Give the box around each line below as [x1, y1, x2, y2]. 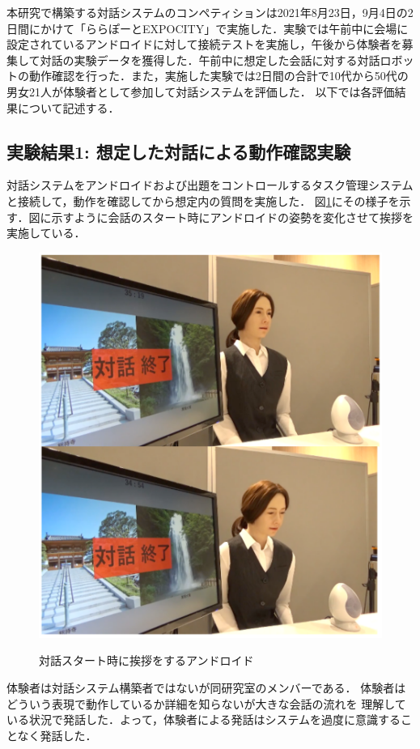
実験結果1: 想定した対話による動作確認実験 [6, 138, 351, 164]
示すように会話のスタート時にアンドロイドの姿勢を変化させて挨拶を [51, 208, 414, 225]
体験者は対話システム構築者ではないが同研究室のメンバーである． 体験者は [6, 679, 406, 696]
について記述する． [17, 99, 120, 116]
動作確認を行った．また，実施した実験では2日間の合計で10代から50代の [28, 67, 409, 84]
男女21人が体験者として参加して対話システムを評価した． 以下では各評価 [6, 83, 395, 100]
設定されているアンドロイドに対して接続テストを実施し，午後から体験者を [6, 36, 402, 53]
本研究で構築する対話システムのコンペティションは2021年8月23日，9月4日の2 [6, 4, 414, 20]
